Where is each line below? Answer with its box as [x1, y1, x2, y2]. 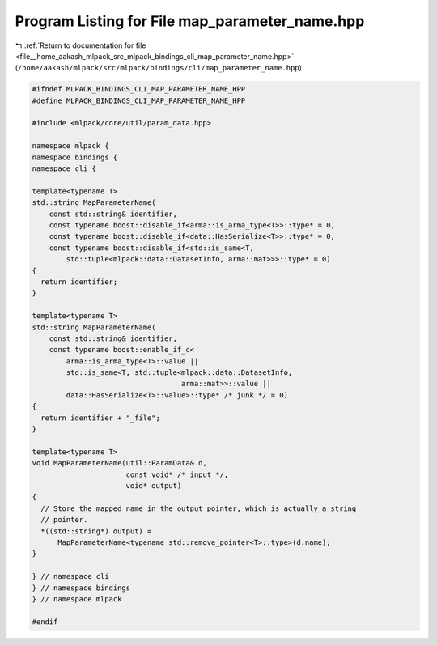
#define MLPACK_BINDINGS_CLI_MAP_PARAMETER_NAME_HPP [32, 96, 246, 105]
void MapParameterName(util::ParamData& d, [32, 458, 208, 468]
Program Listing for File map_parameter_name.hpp [15, 12, 365, 30]
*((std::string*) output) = [40, 526, 152, 536]
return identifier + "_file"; [40, 413, 161, 423]
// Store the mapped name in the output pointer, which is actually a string [40, 504, 357, 513]
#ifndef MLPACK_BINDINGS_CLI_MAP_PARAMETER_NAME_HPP [32, 85, 246, 94]
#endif [32, 617, 58, 627]
